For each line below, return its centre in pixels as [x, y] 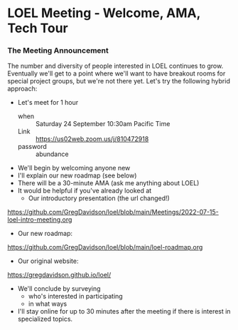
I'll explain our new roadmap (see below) [77, 175]
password [32, 147]
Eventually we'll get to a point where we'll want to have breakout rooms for [117, 73]
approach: [22, 89]
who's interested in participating [75, 297]
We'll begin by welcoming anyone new [74, 168]
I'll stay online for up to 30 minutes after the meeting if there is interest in [124, 311]
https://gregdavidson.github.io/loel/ [59, 275]
